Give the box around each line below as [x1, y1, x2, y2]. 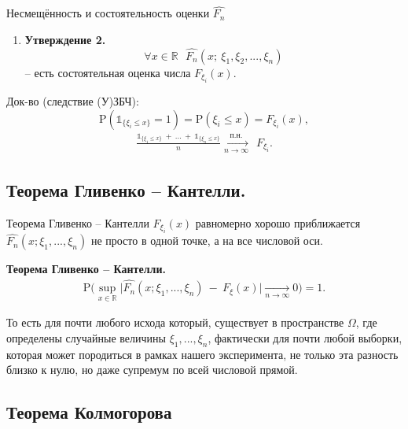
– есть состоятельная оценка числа [24, 64, 191, 80]
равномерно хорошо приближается [195, 214, 361, 231]
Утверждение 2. [24, 31, 106, 47]
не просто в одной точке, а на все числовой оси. [90, 232, 323, 249]
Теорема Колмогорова [6, 400, 172, 424]
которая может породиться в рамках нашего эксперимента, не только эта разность [6, 346, 399, 362]
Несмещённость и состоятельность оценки [6, 5, 210, 21]
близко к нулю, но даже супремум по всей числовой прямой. [6, 361, 298, 378]
